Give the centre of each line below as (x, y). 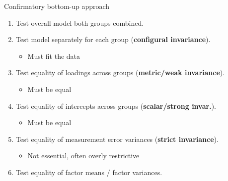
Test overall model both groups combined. (80, 23)
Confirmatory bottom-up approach (57, 6)
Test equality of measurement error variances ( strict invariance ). (117, 139)
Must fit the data (54, 56)
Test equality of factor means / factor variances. (89, 172)
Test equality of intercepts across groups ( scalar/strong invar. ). (116, 106)
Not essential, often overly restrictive (83, 156)
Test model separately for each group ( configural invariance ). (113, 39)
